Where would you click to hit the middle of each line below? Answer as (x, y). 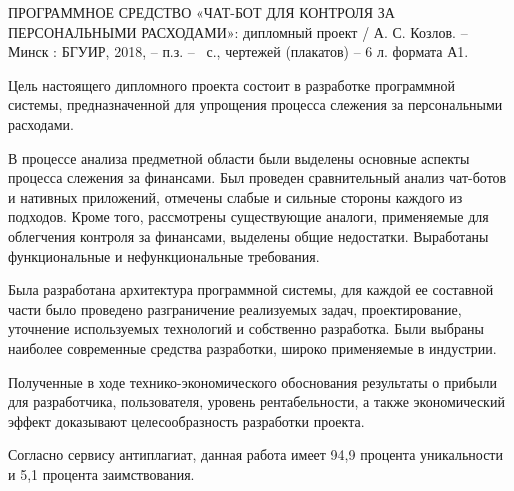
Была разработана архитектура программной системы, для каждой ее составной (251, 289)
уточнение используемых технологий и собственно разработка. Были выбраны (246, 328)
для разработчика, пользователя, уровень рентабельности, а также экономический (256, 401)
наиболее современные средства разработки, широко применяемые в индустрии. (252, 347)
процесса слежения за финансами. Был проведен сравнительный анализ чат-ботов (257, 177)
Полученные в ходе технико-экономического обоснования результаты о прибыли (253, 381)
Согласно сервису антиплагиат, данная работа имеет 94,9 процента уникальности (255, 454)
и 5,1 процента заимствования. (101, 473)
